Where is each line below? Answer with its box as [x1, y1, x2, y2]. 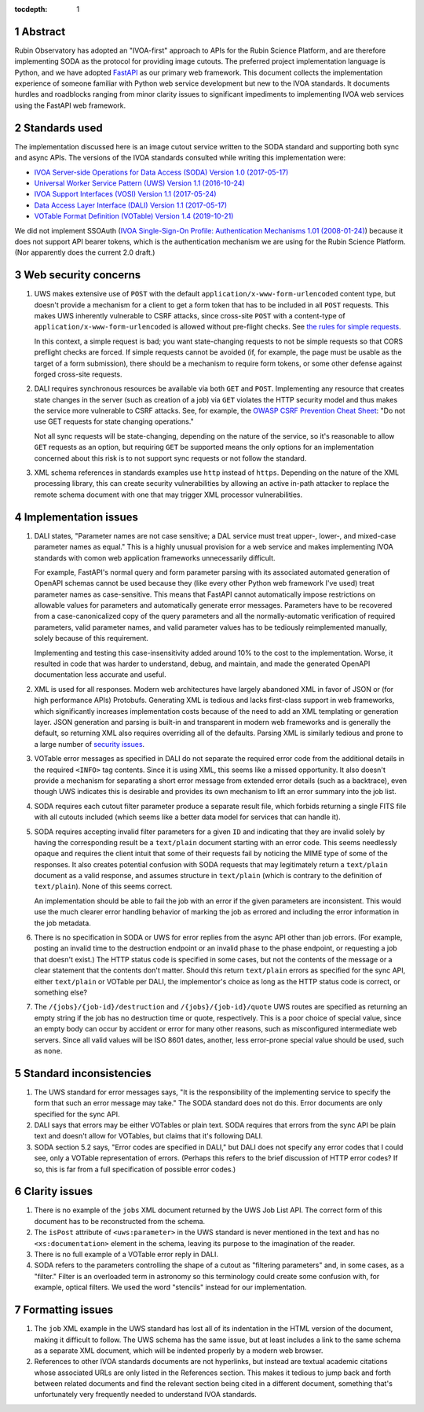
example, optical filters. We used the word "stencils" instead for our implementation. [34, 1282, 307, 1292]
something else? [34, 987, 88, 997]
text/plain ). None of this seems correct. [34, 881, 173, 892]
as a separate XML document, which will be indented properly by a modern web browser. [34, 1345, 323, 1355]
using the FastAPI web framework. [14, 101, 126, 110]
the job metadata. [34, 918, 92, 928]
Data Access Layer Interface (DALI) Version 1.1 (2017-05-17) [34, 200, 228, 210]
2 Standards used [14, 121, 104, 134]
